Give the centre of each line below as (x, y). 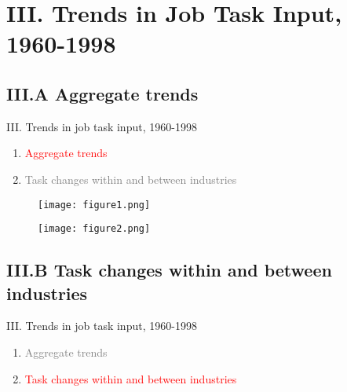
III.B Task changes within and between (169, 270)
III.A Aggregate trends (102, 93)
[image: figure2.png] (94, 229)
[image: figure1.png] (94, 205)
